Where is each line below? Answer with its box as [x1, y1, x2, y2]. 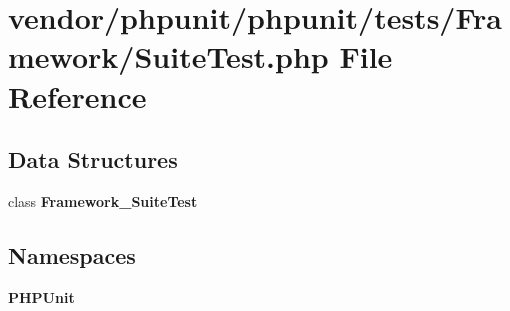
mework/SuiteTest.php [8, 36, 329, 77]
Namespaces [8, 239, 136, 270]
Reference [8, 75, 147, 116]
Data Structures [8, 144, 178, 175]
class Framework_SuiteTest [8, 190, 198, 211]
